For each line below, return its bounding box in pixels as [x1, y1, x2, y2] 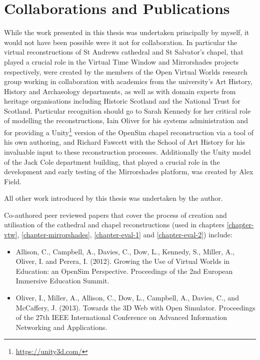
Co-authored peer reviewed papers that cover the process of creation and [4, 209, 227, 220]
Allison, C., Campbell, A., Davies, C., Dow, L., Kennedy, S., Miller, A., [15, 246, 234, 256]
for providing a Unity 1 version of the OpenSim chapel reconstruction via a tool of [4, 126, 253, 137]
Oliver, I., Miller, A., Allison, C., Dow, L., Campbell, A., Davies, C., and [15, 292, 239, 303]
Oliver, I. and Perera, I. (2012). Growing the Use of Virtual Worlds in [15, 256, 230, 266]
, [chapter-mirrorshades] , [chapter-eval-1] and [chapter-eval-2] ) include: [17, 229, 232, 240]
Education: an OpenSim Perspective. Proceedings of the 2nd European [15, 265, 233, 276]
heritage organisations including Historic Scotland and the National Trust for [4, 96, 240, 106]
